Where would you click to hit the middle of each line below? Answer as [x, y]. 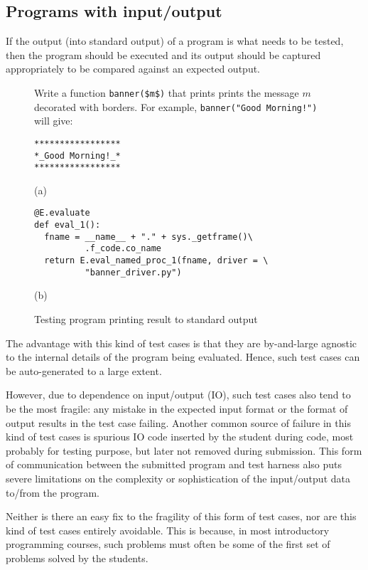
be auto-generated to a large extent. [84, 370]
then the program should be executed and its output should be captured [163, 54]
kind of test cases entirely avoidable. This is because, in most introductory [168, 530]
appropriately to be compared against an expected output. [133, 69]
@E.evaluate [62, 213]
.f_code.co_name [123, 249]
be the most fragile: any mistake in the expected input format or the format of [177, 408]
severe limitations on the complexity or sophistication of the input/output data [178, 478]
